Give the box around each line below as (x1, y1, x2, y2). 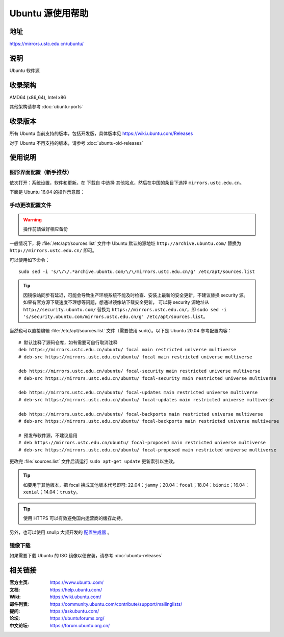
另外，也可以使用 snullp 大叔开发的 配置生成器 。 (9, 529, 112, 535)
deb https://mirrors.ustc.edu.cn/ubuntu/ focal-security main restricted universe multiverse (18, 368, 261, 374)
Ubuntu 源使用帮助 (9, 8, 89, 19)
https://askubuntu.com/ (49, 608, 99, 614)
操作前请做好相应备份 (23, 226, 68, 232)
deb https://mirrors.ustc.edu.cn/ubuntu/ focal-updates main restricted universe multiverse (18, 390, 258, 396)
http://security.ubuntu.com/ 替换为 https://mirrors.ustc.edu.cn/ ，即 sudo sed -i (23, 306, 227, 312)
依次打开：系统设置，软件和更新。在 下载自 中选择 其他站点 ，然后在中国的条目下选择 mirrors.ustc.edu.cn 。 (9, 179, 244, 186)
